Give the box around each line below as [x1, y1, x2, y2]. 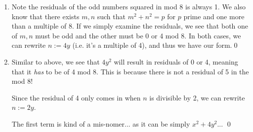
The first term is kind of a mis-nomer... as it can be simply [11, 118, 190, 129]
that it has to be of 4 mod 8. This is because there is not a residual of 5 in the [11, 66, 249, 76]
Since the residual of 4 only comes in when [11, 92, 141, 102]
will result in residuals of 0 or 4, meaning [114, 56, 238, 66]
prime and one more [183, 11, 245, 21]
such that [97, 11, 126, 21]
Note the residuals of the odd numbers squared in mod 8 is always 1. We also [11, 1, 246, 11]
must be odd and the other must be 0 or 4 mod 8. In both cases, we [35, 30, 241, 40]
